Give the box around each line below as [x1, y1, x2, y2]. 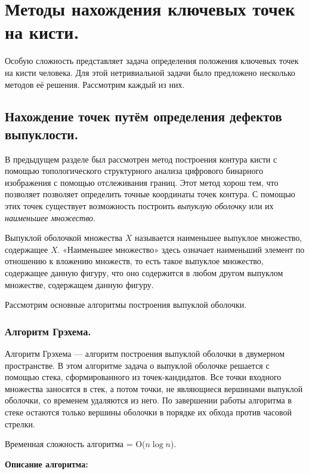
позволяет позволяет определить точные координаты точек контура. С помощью [5, 188, 295, 200]
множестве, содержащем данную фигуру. [5, 278, 154, 290]
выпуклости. [5, 124, 79, 143]
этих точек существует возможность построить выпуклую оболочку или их [5, 200, 274, 212]
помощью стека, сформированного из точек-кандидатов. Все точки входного [5, 371, 282, 383]
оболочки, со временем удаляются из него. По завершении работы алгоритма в [5, 394, 292, 406]
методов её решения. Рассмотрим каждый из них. [5, 78, 185, 90]
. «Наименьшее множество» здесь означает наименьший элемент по [57, 243, 305, 255]
